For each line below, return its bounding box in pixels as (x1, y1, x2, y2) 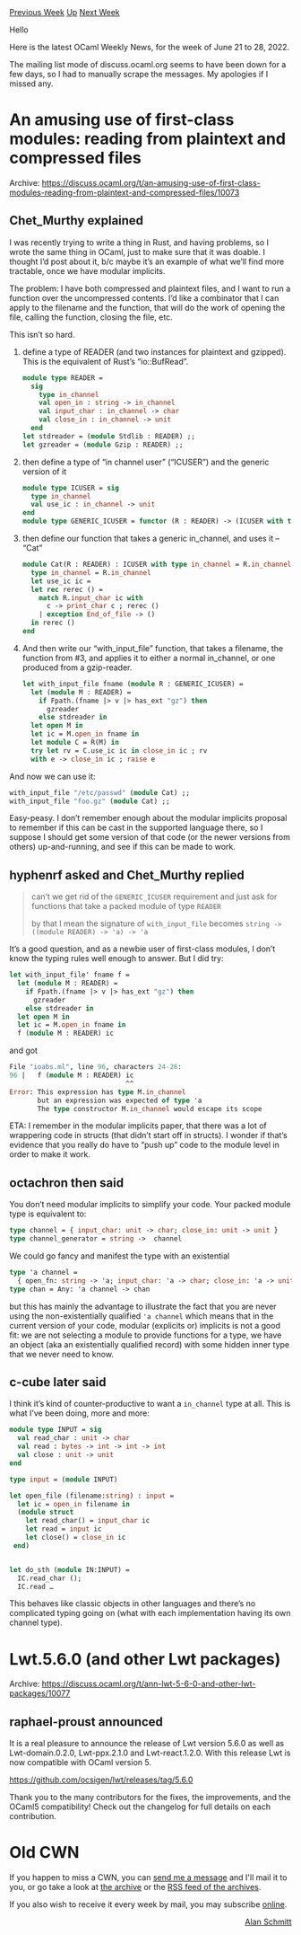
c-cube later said (9, 1374, 107, 1390)
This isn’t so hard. (9, 329, 75, 340)
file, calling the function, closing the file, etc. (9, 312, 173, 322)
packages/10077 (9, 1688, 71, 1699)
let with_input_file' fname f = (9, 970, 130, 980)
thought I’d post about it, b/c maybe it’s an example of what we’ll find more (9, 256, 285, 267)
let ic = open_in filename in (17, 1499, 130, 1508)
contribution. (9, 1811, 56, 1822)
